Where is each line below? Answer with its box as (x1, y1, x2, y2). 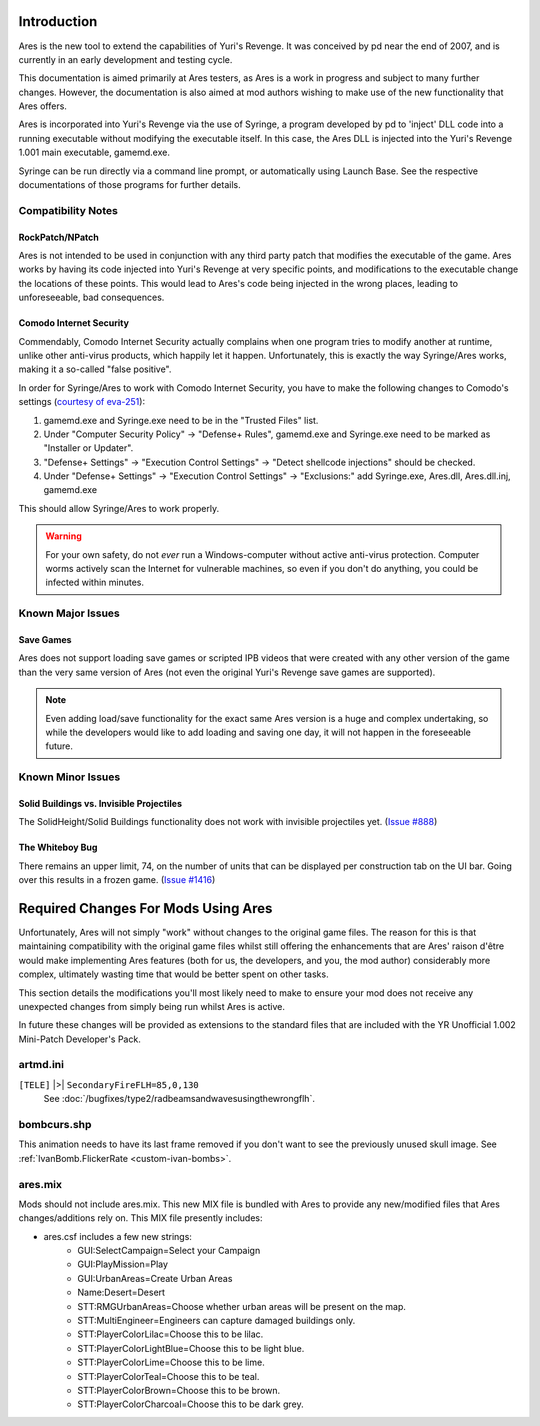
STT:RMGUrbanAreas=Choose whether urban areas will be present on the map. (77, 1300, 407, 1312)
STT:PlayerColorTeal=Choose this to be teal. (77, 1370, 260, 1382)
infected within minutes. (45, 576, 145, 589)
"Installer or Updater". (43, 442, 134, 454)
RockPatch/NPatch (18, 231, 100, 243)
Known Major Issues (18, 606, 120, 620)
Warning (45, 530, 82, 542)
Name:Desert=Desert (77, 1286, 165, 1299)
